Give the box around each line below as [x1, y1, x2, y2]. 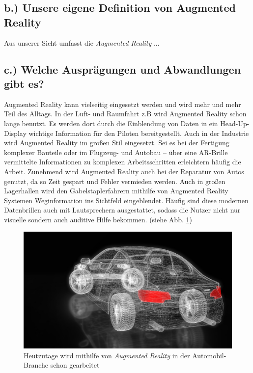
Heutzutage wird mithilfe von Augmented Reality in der [24, 350, 190, 360]
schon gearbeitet [50, 360, 100, 370]
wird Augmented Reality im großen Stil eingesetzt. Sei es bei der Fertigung [4, 137, 229, 148]
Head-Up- [220, 118, 250, 128]
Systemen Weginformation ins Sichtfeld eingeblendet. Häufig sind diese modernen [4, 195, 249, 205]
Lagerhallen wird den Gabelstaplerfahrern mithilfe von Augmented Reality [4, 186, 228, 196]
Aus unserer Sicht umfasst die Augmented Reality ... [4, 37, 160, 48]
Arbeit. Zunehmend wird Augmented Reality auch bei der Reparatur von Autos [4, 166, 244, 176]
